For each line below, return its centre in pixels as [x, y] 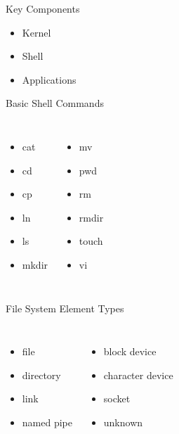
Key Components [43, 8]
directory [41, 375]
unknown [123, 422]
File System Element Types [65, 308]
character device [138, 375]
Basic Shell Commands [55, 103]
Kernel [37, 32]
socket [117, 398]
